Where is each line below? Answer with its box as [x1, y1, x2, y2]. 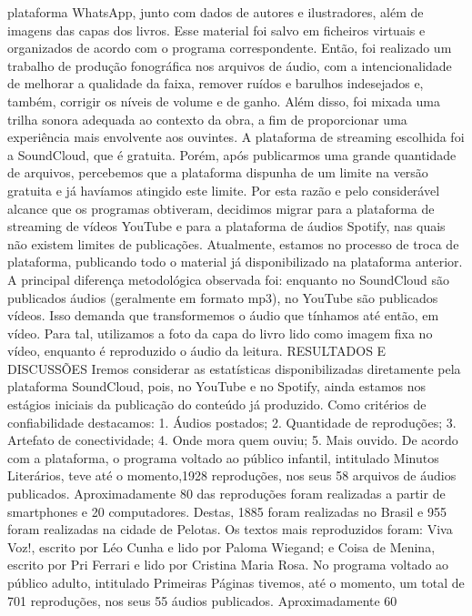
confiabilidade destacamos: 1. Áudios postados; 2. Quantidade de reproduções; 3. [7, 412, 457, 431]
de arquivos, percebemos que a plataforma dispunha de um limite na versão [7, 163, 428, 182]
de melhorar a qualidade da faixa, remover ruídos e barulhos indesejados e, [7, 74, 424, 93]
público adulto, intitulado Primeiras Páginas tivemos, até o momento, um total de [7, 573, 465, 591]
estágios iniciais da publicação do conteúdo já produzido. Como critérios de [7, 395, 427, 414]
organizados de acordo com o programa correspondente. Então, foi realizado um [7, 38, 452, 57]
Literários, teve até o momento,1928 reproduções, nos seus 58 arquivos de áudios [7, 466, 457, 485]
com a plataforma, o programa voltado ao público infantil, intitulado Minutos [7, 448, 439, 467]
